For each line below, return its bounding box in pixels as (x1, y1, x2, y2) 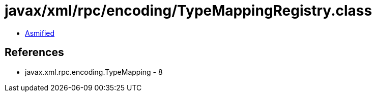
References (5, 46, 64, 59)
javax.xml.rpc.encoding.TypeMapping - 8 (25, 67, 163, 76)
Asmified (25, 28, 55, 37)
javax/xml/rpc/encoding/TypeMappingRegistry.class (5, 2, 372, 19)
